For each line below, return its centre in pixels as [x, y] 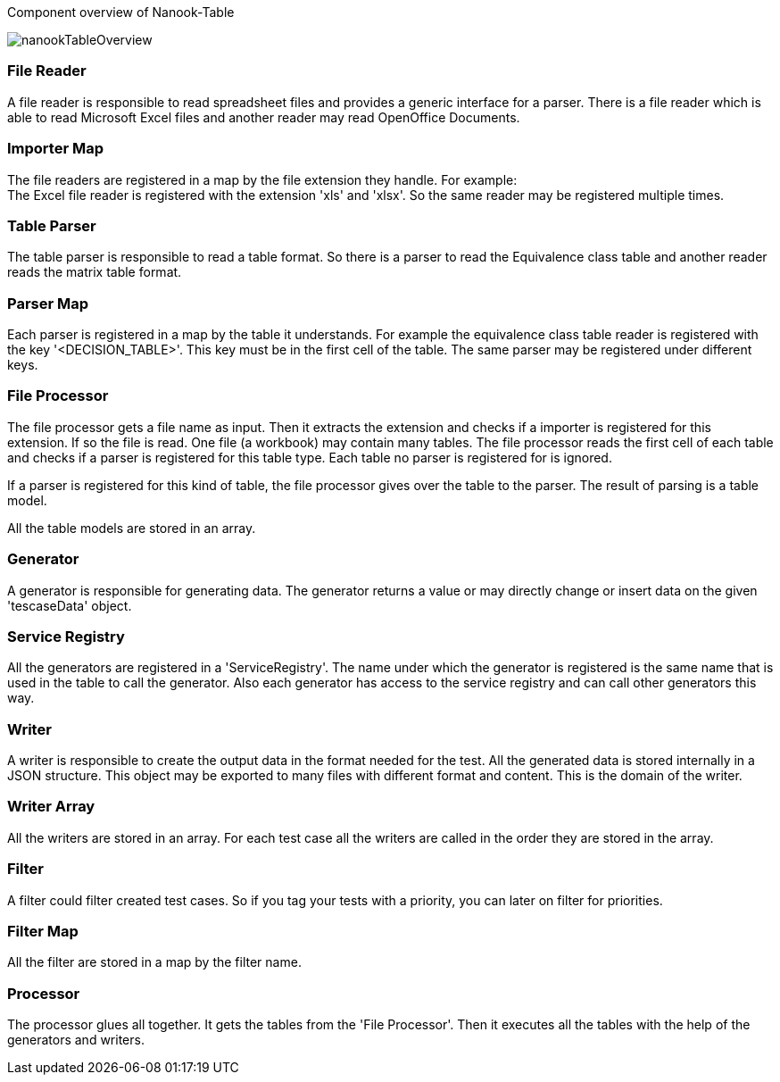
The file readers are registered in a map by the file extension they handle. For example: [262, 179]
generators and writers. [76, 1040]
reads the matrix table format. [95, 272]
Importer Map [56, 149]
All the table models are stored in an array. [132, 528]
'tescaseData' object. [70, 605]
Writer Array [51, 807]
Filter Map [43, 931]
